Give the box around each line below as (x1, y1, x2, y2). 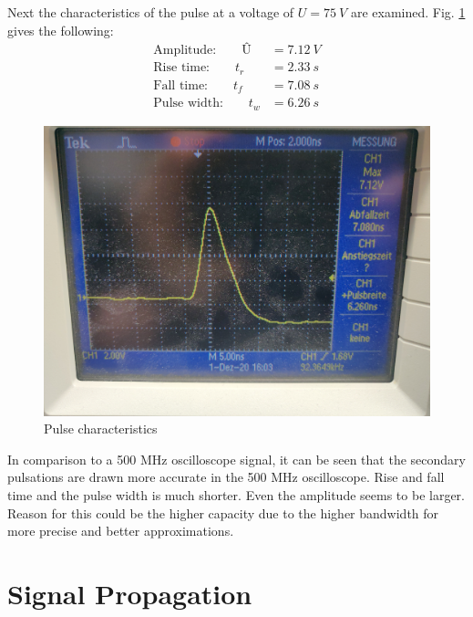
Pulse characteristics (44, 419, 158, 438)
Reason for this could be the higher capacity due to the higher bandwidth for (7, 503, 439, 522)
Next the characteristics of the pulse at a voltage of (7, 3, 294, 21)
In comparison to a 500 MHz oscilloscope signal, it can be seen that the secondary (7, 449, 466, 468)
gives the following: (7, 20, 114, 39)
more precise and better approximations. (7, 521, 234, 540)
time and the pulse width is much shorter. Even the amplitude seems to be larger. (7, 486, 465, 505)
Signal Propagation (7, 575, 252, 612)
